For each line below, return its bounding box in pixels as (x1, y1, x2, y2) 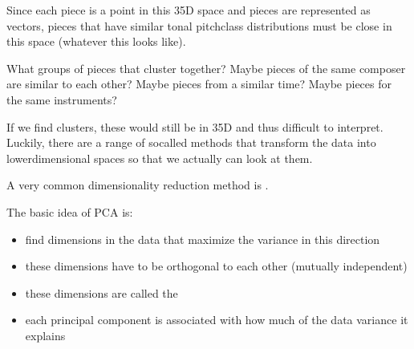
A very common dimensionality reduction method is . (6, 177, 269, 193)
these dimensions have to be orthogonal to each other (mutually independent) (25, 258, 408, 274)
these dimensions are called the (25, 284, 178, 301)
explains (25, 327, 66, 343)
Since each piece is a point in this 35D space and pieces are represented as (6, 2, 371, 18)
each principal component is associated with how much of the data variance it (25, 311, 408, 328)
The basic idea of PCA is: (6, 203, 133, 220)
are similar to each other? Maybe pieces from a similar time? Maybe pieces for (6, 75, 392, 92)
